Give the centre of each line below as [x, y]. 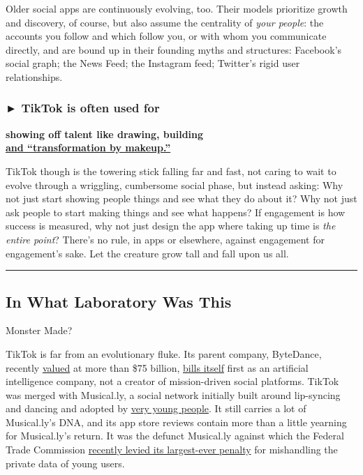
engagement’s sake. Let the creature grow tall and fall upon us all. [147, 253]
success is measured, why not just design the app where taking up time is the [171, 226]
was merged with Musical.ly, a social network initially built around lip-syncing [173, 394]
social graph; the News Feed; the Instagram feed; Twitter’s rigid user [153, 63]
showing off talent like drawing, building [105, 134]
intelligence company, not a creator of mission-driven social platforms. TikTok [172, 381]
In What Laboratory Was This [119, 301]
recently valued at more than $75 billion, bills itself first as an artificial [157, 367]
